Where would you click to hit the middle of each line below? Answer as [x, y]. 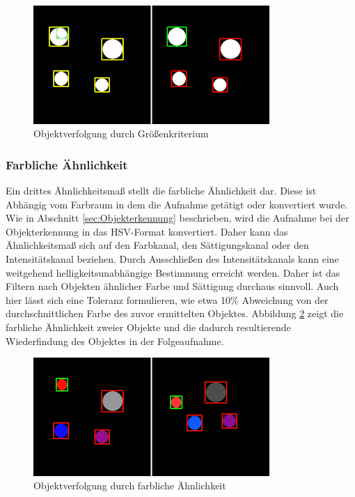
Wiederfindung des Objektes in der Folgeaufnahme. [115, 341]
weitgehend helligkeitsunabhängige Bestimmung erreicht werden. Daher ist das [173, 272]
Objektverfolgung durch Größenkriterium [121, 133]
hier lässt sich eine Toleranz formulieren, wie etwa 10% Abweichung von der [167, 299]
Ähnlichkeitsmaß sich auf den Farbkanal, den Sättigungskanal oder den [157, 245]
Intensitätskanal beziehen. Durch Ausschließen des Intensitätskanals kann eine [172, 258]
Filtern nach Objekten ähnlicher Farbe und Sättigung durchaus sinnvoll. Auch [172, 286]
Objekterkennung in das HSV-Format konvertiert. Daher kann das [147, 231]
